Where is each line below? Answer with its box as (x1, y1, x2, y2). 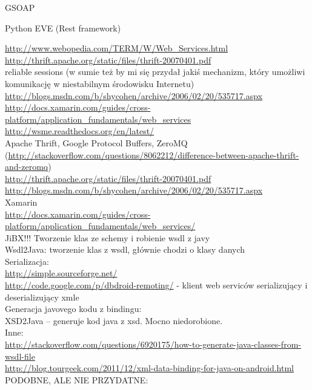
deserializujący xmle (5, 290, 79, 303)
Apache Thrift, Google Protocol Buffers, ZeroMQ (5, 136, 188, 149)
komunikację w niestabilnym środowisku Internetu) (5, 77, 194, 89)
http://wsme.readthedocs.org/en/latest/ (5, 125, 154, 137)
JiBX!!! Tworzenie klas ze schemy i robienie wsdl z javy (5, 231, 210, 244)
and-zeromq (5, 160, 48, 173)
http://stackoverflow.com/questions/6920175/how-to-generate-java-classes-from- (5, 338, 301, 351)
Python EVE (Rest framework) (5, 21, 121, 34)
